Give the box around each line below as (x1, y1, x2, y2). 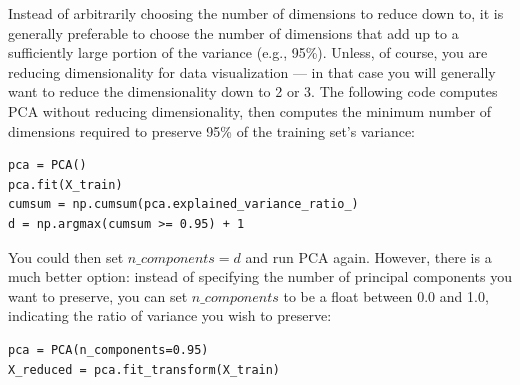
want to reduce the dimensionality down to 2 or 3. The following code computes (8, 81, 498, 102)
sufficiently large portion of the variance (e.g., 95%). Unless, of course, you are (8, 42, 488, 63)
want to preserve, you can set (8, 285, 188, 306)
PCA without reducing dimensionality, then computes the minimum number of (8, 100, 492, 121)
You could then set (8, 246, 124, 267)
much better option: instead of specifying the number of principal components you (8, 266, 512, 287)
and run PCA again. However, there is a (245, 246, 492, 267)
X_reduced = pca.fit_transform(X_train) (8, 362, 281, 377)
